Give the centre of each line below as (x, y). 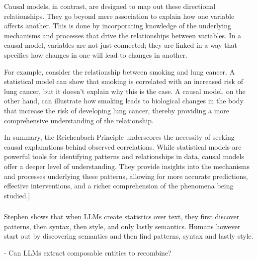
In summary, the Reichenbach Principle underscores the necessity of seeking (119, 137)
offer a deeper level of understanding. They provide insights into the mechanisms (127, 166)
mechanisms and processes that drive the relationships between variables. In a (123, 35)
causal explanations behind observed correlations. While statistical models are (123, 146)
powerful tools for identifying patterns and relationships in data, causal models (124, 156)
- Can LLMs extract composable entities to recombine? (88, 252)
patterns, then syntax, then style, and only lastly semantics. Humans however (122, 226)
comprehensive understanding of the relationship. (79, 120)
